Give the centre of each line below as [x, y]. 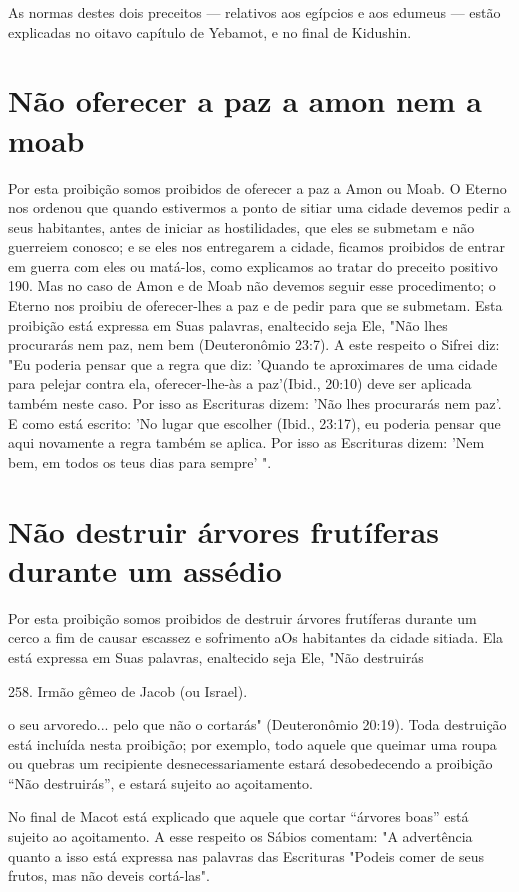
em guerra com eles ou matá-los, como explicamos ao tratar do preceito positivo [253, 265]
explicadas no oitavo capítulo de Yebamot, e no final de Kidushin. [210, 31]
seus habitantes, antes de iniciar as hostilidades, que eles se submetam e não [241, 226]
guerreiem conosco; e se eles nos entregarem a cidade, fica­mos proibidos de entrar [256, 246]
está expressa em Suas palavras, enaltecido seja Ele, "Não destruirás [216, 656]
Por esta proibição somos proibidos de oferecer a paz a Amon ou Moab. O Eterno [257, 187]
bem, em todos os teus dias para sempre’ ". [140, 461]
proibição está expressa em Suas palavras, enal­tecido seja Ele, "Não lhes [228, 324]
